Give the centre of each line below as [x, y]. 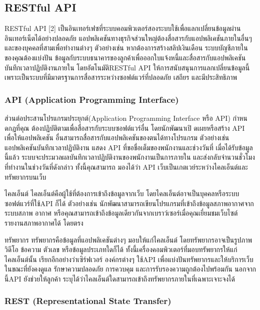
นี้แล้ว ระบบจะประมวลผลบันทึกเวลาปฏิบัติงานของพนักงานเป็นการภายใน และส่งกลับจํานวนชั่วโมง [130, 157]
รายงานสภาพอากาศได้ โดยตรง [44, 222]
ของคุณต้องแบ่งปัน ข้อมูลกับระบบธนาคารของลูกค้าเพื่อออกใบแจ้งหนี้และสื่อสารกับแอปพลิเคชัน [125, 57]
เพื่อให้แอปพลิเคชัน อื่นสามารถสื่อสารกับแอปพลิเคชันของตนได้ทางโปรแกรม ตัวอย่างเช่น [117, 138]
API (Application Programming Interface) [92, 99]
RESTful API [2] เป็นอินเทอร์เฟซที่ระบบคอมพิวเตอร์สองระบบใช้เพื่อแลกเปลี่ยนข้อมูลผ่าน [123, 28]
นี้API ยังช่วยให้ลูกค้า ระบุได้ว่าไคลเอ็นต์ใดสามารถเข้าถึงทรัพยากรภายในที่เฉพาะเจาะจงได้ [120, 278]
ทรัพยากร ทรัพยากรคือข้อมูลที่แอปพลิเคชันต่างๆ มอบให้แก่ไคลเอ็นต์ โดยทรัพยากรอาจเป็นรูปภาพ [128, 239]
